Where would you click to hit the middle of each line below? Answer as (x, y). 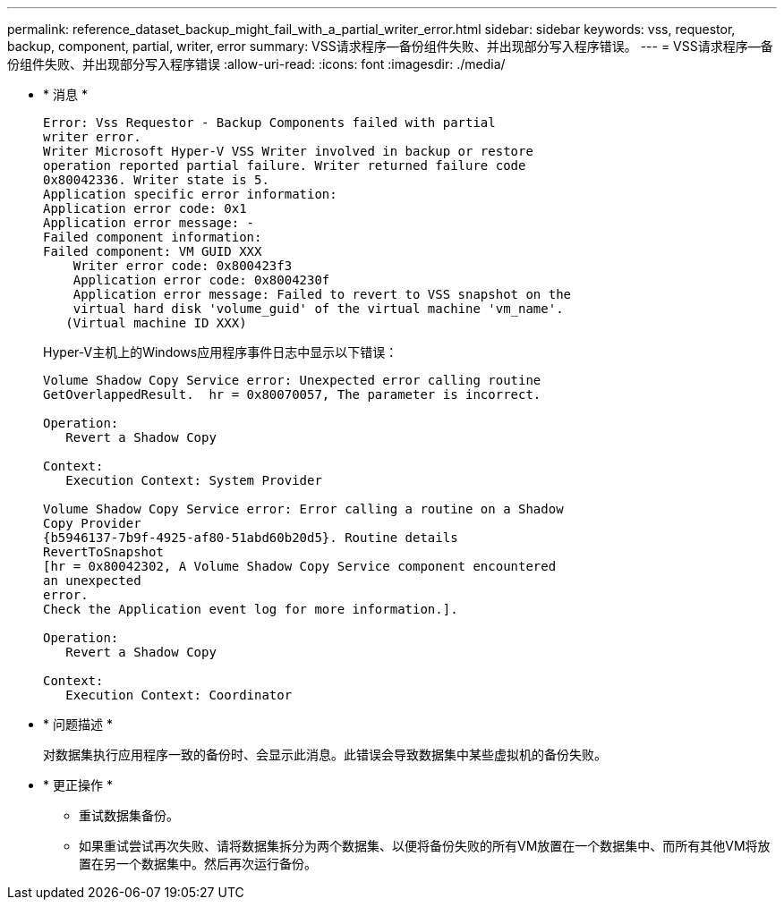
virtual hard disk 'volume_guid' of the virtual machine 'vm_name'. (318, 309)
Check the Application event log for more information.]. (251, 609)
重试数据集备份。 (129, 815)
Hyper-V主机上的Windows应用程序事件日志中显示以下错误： (221, 352)
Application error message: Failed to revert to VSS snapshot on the (322, 294)
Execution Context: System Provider (194, 480)
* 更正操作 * (78, 785)
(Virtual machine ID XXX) (156, 323)
